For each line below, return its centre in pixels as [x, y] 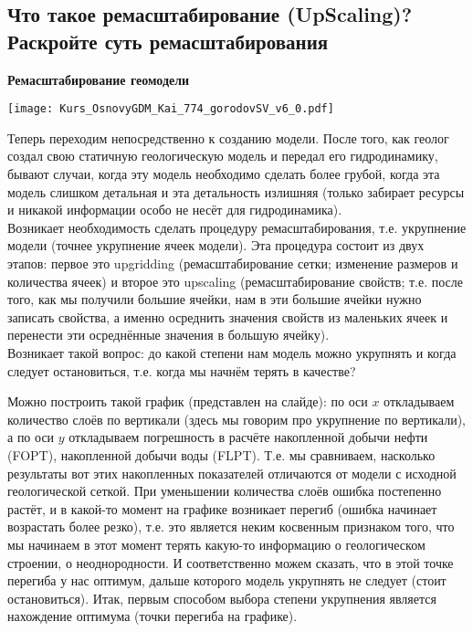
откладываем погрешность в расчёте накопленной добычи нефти [248, 437]
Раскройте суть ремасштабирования [168, 41]
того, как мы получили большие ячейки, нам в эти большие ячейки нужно [215, 299]
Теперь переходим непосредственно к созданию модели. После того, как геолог [228, 137]
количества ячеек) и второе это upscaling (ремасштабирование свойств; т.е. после [235, 281]
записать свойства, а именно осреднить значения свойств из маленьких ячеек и [228, 316]
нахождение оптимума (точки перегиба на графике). [152, 616]
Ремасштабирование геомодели [99, 79]
